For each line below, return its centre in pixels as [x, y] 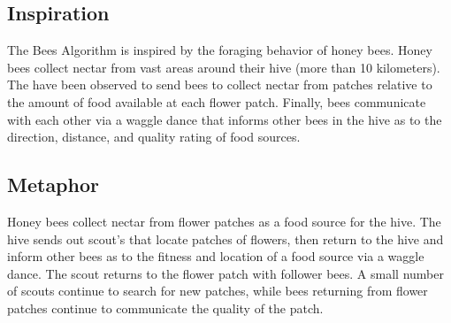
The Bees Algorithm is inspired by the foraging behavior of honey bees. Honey [220, 50]
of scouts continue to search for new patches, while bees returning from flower [218, 291]
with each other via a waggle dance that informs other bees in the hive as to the [225, 119]
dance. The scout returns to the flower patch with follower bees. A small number [225, 273]
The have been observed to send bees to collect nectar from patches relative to [220, 85]
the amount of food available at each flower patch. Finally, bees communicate [217, 101]
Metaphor [53, 185]
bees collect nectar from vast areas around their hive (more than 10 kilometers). [224, 67]
